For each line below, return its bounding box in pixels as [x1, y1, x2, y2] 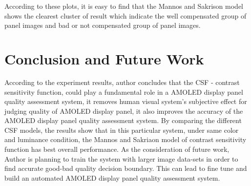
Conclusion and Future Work [4, 48, 204, 68]
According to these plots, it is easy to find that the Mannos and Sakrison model [4, 1, 243, 11]
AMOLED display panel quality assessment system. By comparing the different [4, 115, 242, 125]
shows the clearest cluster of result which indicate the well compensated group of [4, 10, 247, 21]
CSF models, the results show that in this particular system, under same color [4, 124, 239, 135]
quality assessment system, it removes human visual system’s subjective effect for [4, 96, 247, 106]
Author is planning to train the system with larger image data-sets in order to [4, 153, 238, 164]
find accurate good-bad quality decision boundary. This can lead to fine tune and [4, 163, 247, 173]
